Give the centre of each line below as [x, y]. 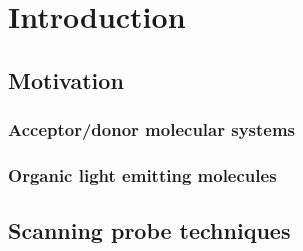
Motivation [66, 79]
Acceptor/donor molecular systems [152, 129]
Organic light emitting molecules [142, 174]
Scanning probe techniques [149, 230]
